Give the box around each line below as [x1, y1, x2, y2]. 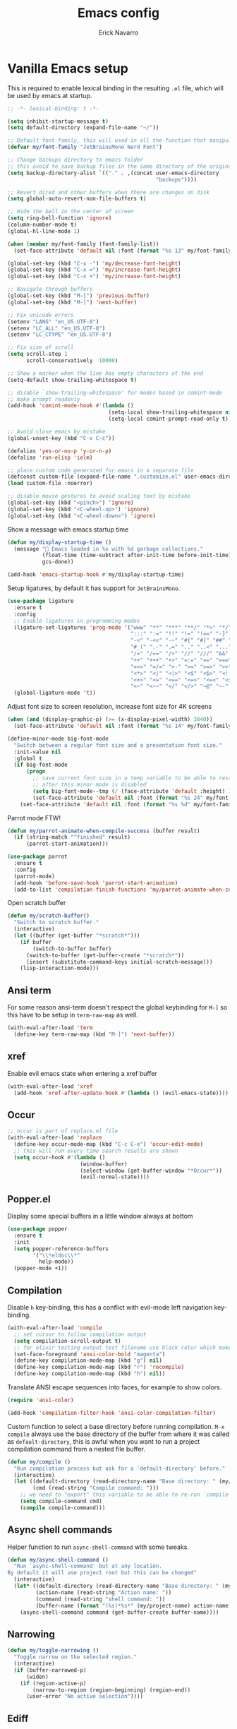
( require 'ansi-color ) [7, 1396, 74, 1404]
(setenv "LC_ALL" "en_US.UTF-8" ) [7, 325, 106, 332]
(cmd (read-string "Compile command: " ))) [32, 1485, 159, 1492]
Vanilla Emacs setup [7, 60, 128, 76]
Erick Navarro [98, 28, 139, 37]
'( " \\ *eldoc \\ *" [32, 1252, 80, 1259]
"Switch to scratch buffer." [13, 919, 99, 926]
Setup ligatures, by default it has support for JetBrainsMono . [7, 584, 181, 592]
